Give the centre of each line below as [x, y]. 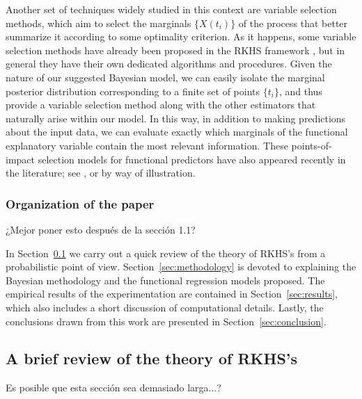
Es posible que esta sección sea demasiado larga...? [113, 388]
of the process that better [293, 23]
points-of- [312, 145]
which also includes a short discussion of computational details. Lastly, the [165, 307]
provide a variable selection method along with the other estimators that [161, 105]
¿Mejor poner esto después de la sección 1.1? [101, 229]
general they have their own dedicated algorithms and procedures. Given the [169, 64]
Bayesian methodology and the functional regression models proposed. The [165, 280]
